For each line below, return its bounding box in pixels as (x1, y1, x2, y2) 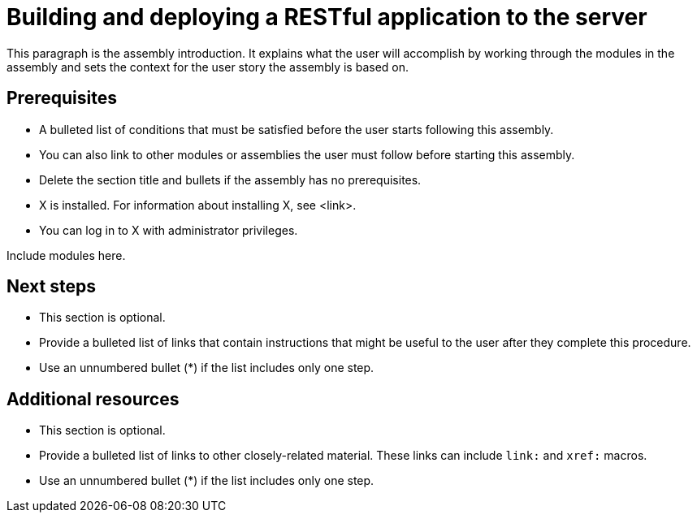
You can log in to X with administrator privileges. (39, 223, 298, 237)
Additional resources (6, 388, 180, 409)
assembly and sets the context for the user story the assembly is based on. (6, 59, 409, 74)
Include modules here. (6, 248, 126, 262)
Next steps (6, 276, 96, 297)
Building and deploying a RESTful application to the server (6, 3, 647, 31)
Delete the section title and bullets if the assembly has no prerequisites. (39, 172, 422, 187)
